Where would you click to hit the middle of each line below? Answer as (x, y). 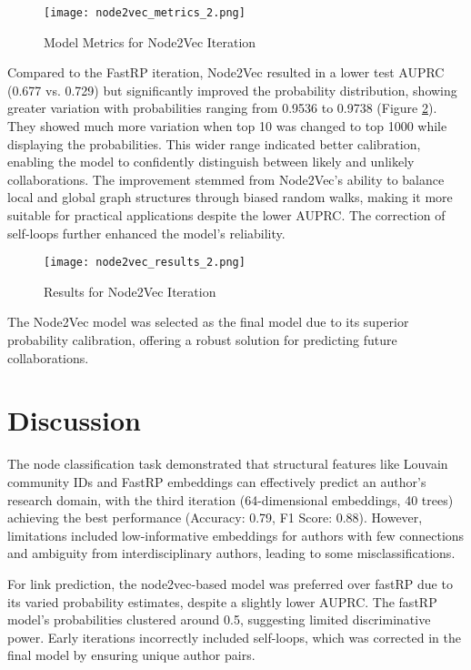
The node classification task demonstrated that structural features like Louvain (228, 464)
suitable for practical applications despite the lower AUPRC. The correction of (226, 215)
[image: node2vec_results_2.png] (145, 263)
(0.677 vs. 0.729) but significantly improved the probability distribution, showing (232, 90)
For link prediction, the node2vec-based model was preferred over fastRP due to (230, 583)
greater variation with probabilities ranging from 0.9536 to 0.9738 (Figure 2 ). (222, 108)
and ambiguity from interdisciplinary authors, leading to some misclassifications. (231, 553)
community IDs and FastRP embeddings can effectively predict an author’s (217, 481)
